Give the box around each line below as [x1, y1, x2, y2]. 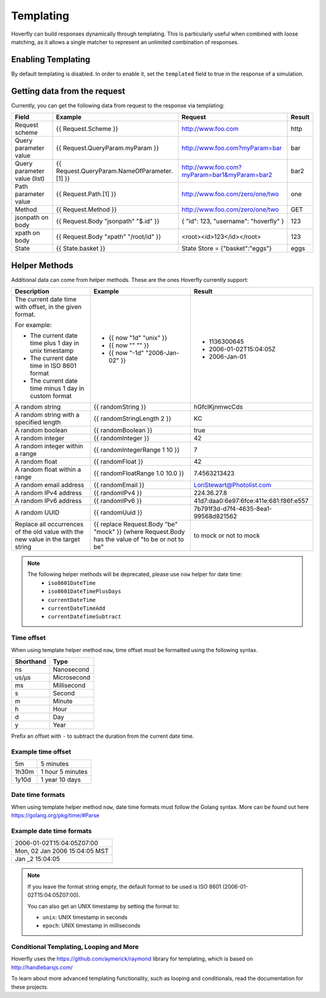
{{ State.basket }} [56, 245, 106, 253]
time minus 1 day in [30, 384, 85, 392]
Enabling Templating [11, 54, 91, 65]
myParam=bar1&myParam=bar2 [181, 171, 273, 179]
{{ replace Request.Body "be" [94, 520, 178, 528]
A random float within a [14, 465, 81, 474]
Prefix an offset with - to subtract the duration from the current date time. [11, 732, 194, 740]
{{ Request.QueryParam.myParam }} [56, 144, 159, 152]
